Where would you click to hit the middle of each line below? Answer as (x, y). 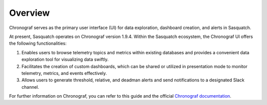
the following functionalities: (38, 43)
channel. (30, 87)
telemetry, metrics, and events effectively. (64, 73)
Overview (29, 13)
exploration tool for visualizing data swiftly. (65, 60)
